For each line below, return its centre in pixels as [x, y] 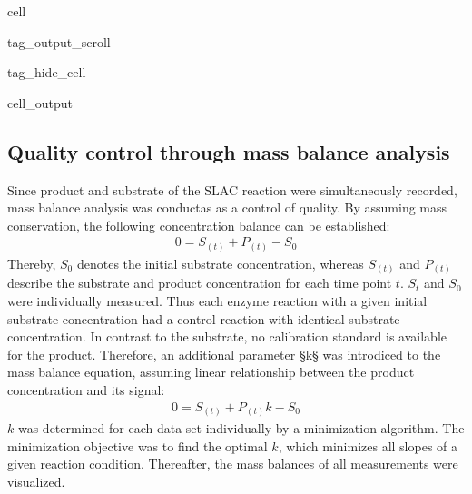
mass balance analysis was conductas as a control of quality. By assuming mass [227, 207]
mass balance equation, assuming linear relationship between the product [211, 372]
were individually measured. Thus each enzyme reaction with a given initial [217, 301]
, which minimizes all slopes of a [368, 445]
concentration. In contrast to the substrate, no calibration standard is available [227, 336]
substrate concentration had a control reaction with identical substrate [204, 318]
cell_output [40, 102]
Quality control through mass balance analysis [229, 151]
